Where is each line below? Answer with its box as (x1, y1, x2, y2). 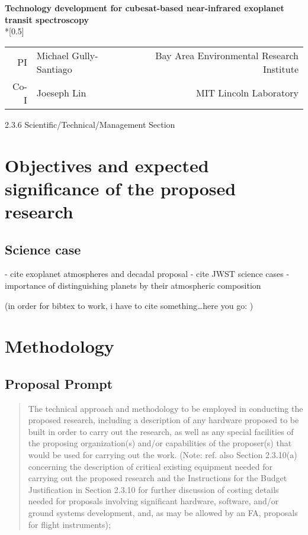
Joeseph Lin (36, 86, 86, 100)
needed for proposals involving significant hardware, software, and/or (28, 495, 279, 507)
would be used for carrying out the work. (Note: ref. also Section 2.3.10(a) (28, 449, 297, 461)
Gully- (72, 48, 98, 62)
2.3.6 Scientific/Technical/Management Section (5, 118, 175, 130)
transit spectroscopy (5, 13, 89, 25)
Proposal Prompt (5, 374, 113, 392)
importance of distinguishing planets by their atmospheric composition (5, 279, 261, 291)
